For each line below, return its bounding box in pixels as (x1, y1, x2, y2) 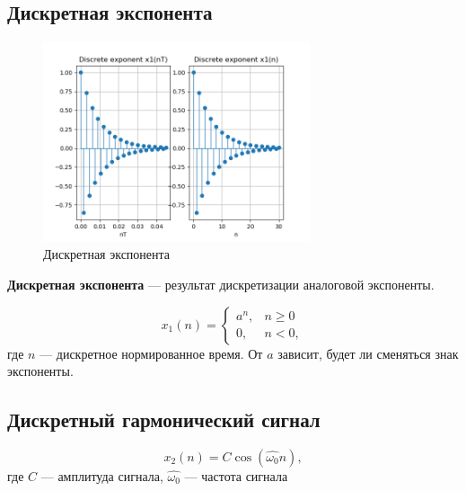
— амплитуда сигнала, (40, 466, 163, 485)
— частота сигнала (184, 466, 288, 485)
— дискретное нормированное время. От (40, 344, 263, 362)
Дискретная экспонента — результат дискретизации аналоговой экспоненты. (7, 274, 435, 293)
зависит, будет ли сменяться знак (277, 344, 459, 362)
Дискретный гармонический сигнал (7, 406, 321, 433)
